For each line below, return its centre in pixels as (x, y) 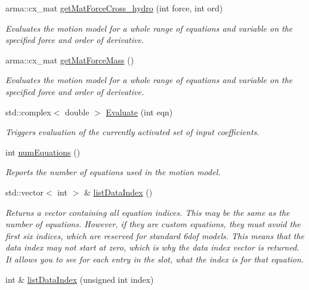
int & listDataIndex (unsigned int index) (80, 279)
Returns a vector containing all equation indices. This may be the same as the (148, 212)
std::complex (28, 112)
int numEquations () (43, 152)
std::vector (24, 192)
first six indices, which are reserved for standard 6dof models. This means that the (155, 235)
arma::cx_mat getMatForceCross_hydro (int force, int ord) (114, 8)
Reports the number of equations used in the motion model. (113, 172)
